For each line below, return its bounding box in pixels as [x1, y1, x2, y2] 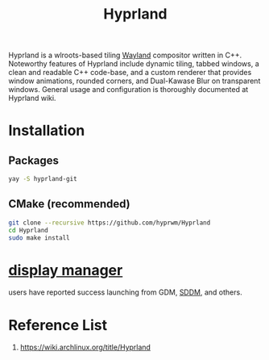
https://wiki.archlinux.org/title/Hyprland [19, 342, 151, 352]
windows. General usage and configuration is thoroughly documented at [8, 85, 249, 94]
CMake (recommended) [8, 197, 130, 211]
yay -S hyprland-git [8, 175, 78, 183]
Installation [8, 122, 85, 140]
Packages [8, 153, 59, 167]
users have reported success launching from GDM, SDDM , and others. [8, 287, 243, 297]
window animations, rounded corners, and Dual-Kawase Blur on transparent [8, 76, 261, 86]
